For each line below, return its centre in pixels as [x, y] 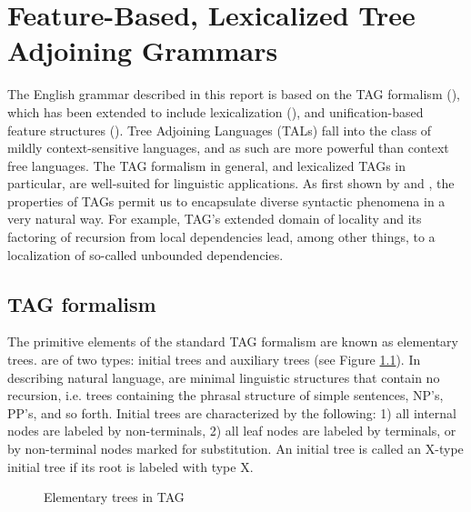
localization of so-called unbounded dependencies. [145, 254]
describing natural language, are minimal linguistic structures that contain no [224, 377]
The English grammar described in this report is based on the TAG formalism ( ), [234, 94]
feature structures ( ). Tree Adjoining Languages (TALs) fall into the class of [220, 130]
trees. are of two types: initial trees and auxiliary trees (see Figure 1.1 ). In [214, 360]
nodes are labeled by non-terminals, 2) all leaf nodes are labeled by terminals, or [232, 431]
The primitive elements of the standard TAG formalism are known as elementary [233, 341]
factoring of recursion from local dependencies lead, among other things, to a [221, 237]
